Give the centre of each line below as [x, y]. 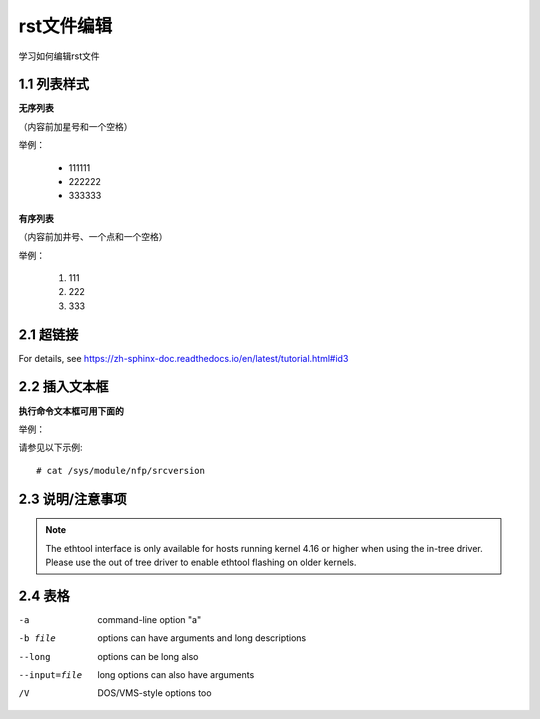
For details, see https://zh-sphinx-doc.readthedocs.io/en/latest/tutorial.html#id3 [183, 358]
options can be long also [148, 656]
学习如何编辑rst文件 [59, 56]
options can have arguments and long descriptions [202, 638]
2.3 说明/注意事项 [72, 498]
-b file [37, 638]
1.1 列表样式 [54, 84]
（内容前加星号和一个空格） [75, 126]
